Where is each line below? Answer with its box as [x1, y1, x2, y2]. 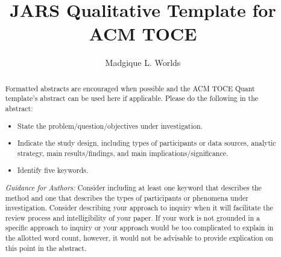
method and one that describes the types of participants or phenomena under [5, 192, 248, 203]
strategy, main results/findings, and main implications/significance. [17, 148, 229, 158]
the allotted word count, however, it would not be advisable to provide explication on [5, 233, 273, 243]
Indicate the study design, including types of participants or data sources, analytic [17, 138, 276, 148]
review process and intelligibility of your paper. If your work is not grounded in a [5, 212, 260, 223]
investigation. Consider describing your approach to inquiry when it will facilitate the [5, 203, 273, 213]
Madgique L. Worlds [105, 56, 181, 69]
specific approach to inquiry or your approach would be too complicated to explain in [5, 223, 274, 233]
